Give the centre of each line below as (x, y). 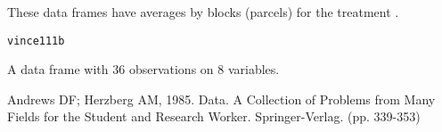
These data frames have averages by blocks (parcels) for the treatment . (203, 12)
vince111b (36, 41)
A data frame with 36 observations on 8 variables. (143, 69)
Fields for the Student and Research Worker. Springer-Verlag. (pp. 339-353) (214, 116)
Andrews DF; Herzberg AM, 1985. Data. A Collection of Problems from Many (221, 99)
